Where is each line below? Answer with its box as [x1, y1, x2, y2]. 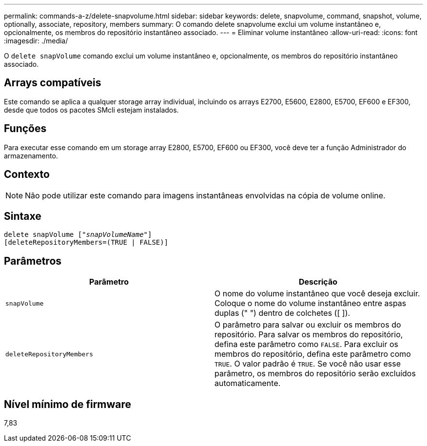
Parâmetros [4, 254, 62, 267]
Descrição [298, 277, 338, 287]
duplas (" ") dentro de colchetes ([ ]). [214, 308, 350, 318]
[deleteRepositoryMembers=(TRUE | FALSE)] [4, 238, 169, 247]
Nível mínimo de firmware [4, 398, 132, 410]
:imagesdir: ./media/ [4, 37, 68, 45]
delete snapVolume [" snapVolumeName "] [4, 231, 152, 239]
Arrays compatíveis [4, 77, 101, 89]
